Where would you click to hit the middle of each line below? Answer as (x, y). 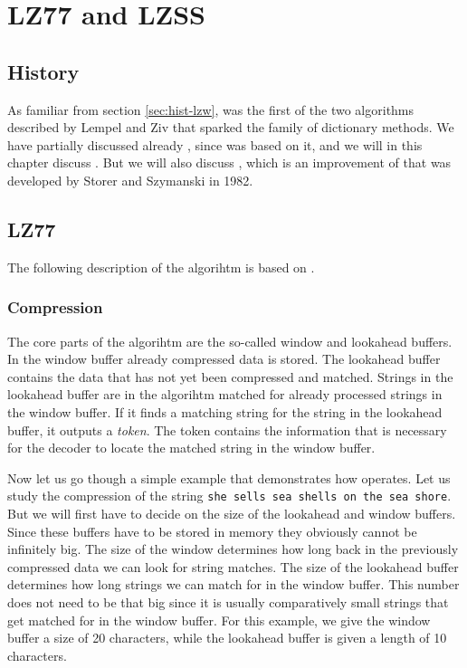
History (43, 71)
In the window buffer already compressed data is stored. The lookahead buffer (224, 359)
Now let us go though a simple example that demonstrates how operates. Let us (229, 477)
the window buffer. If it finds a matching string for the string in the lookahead (225, 411)
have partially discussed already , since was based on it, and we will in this (215, 144)
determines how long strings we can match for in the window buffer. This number (233, 584)
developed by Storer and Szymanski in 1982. (130, 180)
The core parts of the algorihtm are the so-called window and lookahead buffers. (230, 341)
